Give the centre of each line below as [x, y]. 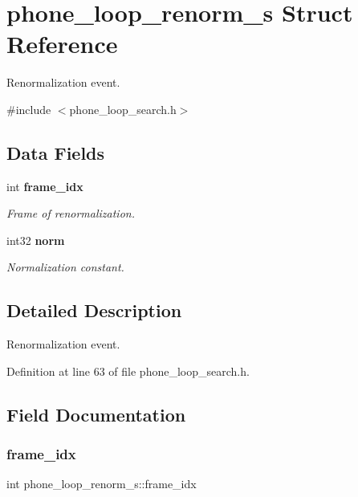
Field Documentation [96, 414]
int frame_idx [45, 186]
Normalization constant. [65, 267]
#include [29, 109]
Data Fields [56, 152]
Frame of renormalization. [71, 213]
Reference [62, 44]
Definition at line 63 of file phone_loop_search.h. [128, 371]
